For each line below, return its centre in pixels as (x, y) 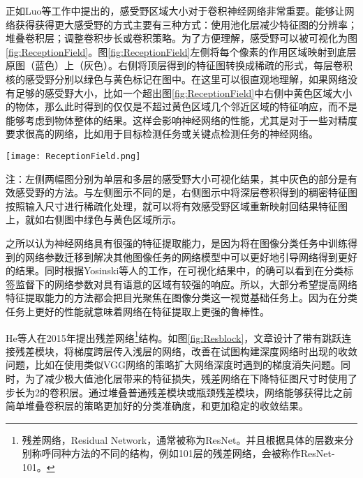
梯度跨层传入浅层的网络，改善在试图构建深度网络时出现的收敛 (215, 351)
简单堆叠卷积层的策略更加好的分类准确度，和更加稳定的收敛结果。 (157, 406)
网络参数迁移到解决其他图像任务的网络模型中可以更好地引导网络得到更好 (191, 256)
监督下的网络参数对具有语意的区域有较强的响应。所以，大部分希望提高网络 (186, 284)
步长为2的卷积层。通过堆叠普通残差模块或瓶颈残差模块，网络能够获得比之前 (179, 392)
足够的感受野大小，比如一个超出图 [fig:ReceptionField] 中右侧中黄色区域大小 (184, 92)
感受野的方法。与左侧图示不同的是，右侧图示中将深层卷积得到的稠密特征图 (186, 192)
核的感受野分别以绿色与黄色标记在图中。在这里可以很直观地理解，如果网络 (177, 79)
